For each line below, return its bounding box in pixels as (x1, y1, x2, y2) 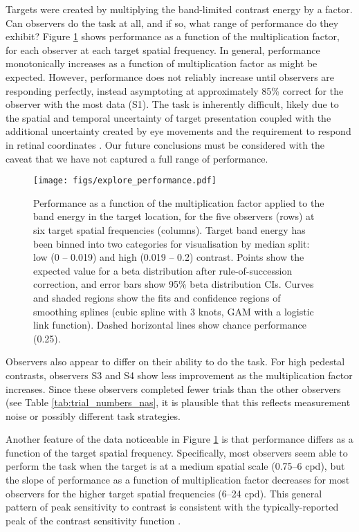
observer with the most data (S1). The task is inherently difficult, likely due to (6, 97, 339, 111)
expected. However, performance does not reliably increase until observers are (6, 69, 335, 84)
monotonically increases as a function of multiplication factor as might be (6, 56, 317, 71)
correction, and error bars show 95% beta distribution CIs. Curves (33, 277, 314, 291)
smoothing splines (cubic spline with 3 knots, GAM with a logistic (33, 304, 314, 318)
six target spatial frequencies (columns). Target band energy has (33, 222, 306, 237)
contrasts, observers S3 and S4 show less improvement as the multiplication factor (6, 367, 353, 382)
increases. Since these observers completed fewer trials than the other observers (6, 381, 341, 396)
